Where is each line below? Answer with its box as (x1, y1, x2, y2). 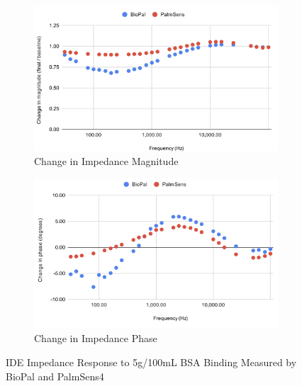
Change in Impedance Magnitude (34, 154, 179, 169)
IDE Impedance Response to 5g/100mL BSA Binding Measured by (6, 354, 297, 369)
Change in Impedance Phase (34, 331, 157, 346)
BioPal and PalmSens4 (6, 368, 104, 383)
